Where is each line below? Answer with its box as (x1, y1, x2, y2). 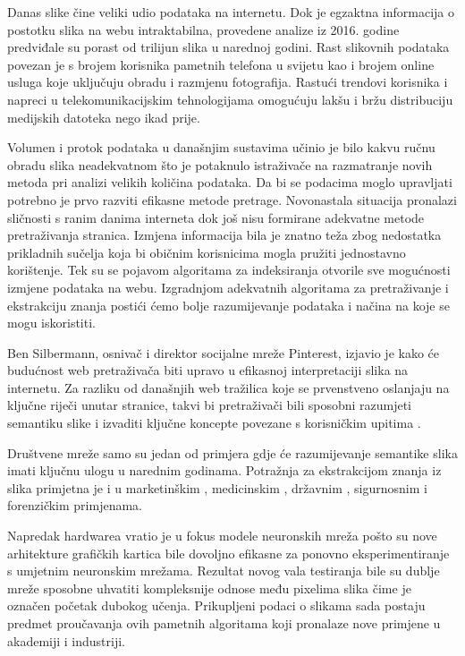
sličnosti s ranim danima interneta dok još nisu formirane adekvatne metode (7, 208, 425, 226)
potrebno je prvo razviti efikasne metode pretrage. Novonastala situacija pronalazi (7, 190, 457, 209)
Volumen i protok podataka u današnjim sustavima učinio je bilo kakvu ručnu (7, 138, 435, 157)
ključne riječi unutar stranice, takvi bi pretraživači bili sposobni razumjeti (7, 396, 412, 414)
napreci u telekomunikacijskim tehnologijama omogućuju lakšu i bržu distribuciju (7, 89, 453, 108)
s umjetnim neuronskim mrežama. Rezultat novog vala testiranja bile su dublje (7, 561, 440, 580)
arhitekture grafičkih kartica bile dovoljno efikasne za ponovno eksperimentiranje (7, 543, 450, 562)
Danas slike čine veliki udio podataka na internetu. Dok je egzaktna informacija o (7, 3, 454, 21)
